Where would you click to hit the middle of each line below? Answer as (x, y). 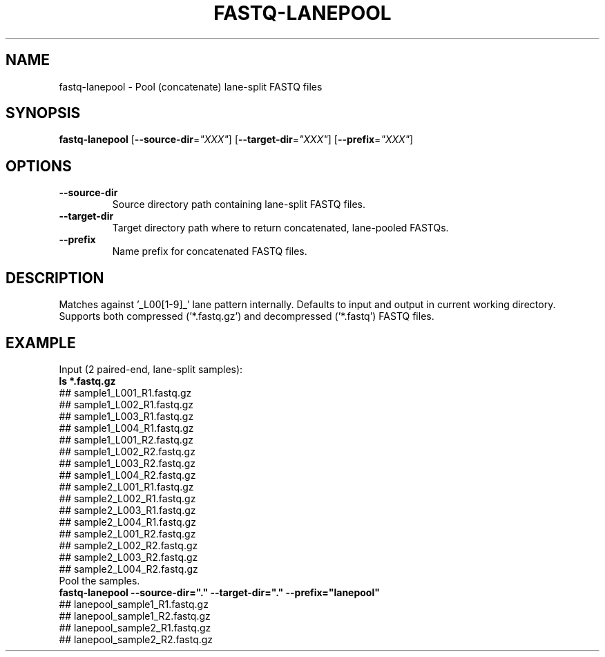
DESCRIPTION (55, 278)
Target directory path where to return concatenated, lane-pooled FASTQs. (280, 228)
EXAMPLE (41, 343)
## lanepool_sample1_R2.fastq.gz (135, 616)
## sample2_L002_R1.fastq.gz (127, 498)
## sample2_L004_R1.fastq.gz (127, 522)
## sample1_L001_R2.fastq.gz (126, 439)
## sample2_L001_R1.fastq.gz (126, 486)
